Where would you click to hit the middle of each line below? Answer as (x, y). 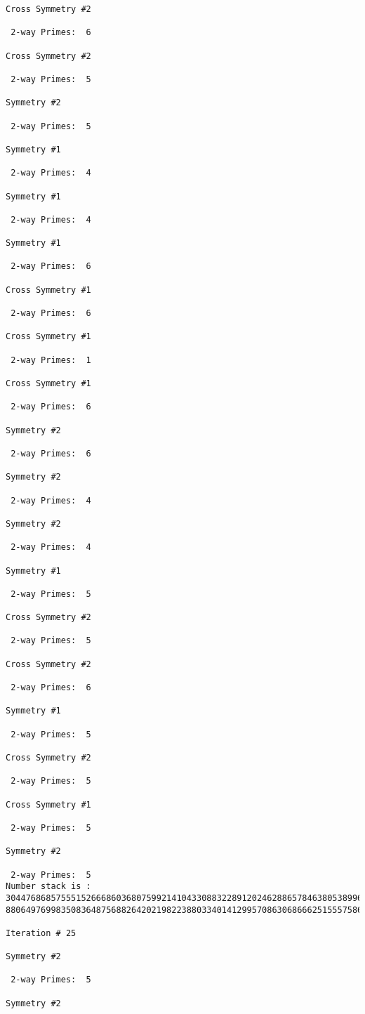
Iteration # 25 (41, 933)
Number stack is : (48, 887)
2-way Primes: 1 (51, 360)
